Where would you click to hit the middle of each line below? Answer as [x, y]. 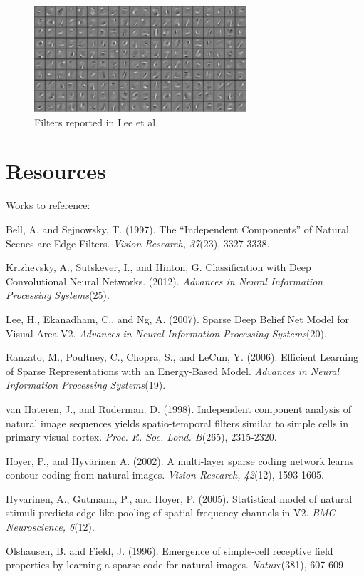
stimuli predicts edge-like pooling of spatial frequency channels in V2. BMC [171, 512]
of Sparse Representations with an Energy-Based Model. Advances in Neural [173, 371]
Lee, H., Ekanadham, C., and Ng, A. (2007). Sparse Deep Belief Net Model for [177, 318]
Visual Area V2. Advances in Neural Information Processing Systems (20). [166, 333]
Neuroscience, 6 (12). [50, 527]
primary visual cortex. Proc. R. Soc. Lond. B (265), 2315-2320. [141, 437]
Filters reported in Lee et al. [97, 122]
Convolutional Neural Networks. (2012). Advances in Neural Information [165, 281]
